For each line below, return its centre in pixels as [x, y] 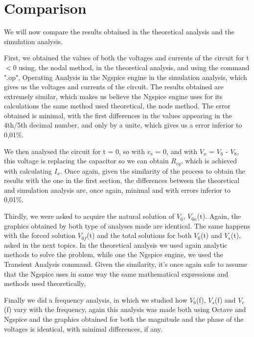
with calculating [28, 170]
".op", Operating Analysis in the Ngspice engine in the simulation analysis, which [126, 77]
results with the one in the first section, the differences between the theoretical [122, 180]
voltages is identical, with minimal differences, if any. [83, 328]
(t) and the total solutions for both [139, 235]
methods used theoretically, [45, 283]
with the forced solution [40, 235]
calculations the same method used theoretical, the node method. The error [117, 106]
